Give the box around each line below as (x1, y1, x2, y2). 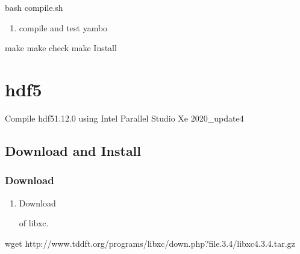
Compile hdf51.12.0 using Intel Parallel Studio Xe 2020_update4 (5, 111, 244, 124)
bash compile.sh (5, 1, 63, 13)
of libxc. (19, 217, 49, 229)
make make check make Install (5, 42, 117, 54)
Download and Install (5, 141, 142, 160)
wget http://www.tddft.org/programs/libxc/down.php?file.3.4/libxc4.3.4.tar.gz (5, 237, 295, 249)
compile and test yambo (19, 21, 108, 34)
